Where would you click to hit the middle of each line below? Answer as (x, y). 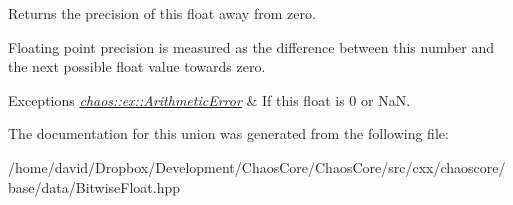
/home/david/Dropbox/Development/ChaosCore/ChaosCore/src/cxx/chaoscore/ (257, 166)
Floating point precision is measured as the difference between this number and (251, 46)
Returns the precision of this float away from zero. (162, 13)
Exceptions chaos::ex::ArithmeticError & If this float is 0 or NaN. (209, 99)
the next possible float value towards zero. (137, 66)
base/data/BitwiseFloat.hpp (94, 186)
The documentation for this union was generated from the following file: (228, 133)
